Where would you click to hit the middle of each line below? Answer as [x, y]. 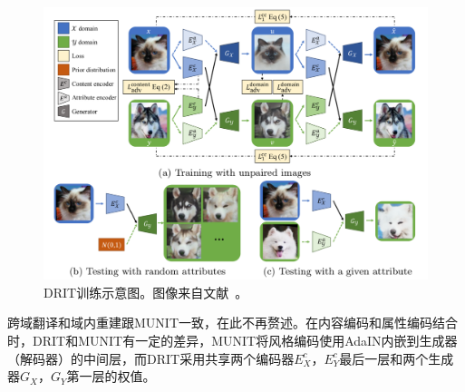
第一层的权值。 [111, 376]
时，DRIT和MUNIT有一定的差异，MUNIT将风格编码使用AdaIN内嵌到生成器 [232, 340]
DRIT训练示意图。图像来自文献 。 [146, 292]
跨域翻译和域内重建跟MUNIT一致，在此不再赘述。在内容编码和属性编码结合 [232, 323]
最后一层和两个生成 [397, 358]
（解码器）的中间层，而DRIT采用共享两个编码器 [151, 358]
